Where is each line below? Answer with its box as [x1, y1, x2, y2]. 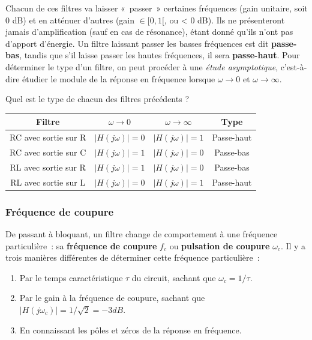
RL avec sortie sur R [10, 160, 86, 173]
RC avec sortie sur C [10, 145, 86, 158]
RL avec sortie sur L [10, 175, 86, 188]
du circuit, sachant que [131, 271, 216, 284]
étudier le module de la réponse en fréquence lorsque [22, 72, 215, 85]
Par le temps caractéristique [19, 271, 123, 284]
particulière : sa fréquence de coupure [5, 239, 157, 252]
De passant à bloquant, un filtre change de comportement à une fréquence [5, 227, 278, 240]
